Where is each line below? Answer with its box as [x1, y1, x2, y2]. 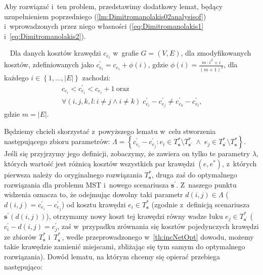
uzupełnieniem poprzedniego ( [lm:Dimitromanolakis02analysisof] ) [4, 11, 206, 21]
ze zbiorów [4, 231, 37, 242]
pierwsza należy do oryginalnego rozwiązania [4, 169, 143, 179]
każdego [4, 72, 29, 83]
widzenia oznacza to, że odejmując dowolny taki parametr [4, 189, 183, 200]
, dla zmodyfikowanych [181, 48, 251, 58]
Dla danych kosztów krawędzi [10, 48, 101, 58]
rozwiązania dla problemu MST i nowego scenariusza [4, 179, 169, 190]
